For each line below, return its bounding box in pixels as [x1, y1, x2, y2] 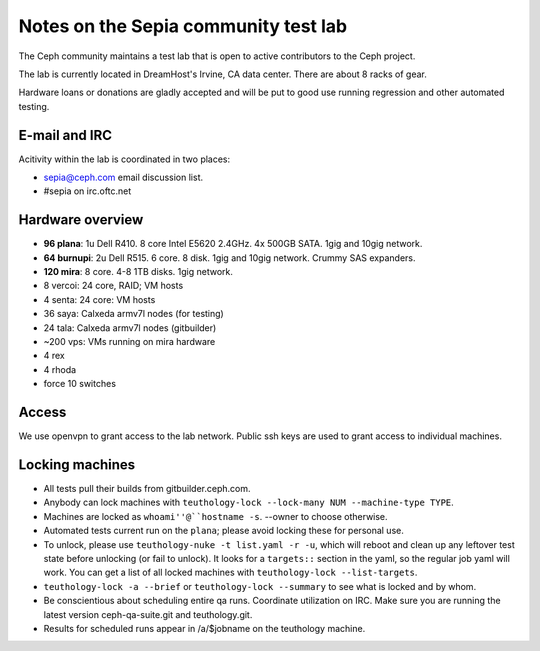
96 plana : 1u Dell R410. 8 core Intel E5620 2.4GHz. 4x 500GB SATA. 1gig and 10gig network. [43, 238, 423, 250]
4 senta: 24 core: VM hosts [43, 293, 156, 305]
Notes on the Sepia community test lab [18, 15, 348, 37]
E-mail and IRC [18, 126, 112, 144]
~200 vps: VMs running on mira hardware [43, 336, 216, 348]
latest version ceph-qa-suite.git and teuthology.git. [43, 608, 253, 620]
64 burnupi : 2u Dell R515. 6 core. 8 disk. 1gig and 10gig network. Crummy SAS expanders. [43, 251, 416, 264]
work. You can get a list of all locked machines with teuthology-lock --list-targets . [43, 566, 418, 579]
